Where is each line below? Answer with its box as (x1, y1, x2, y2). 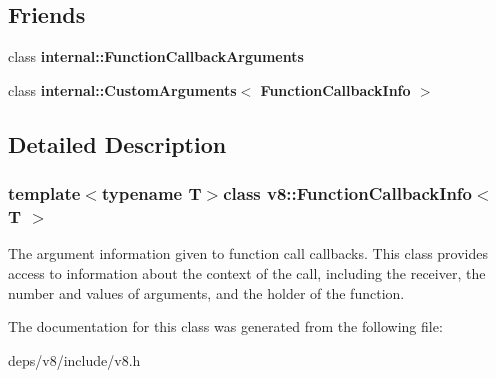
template (8, 181, 81, 206)
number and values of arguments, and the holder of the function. (8, 282, 405, 303)
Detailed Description (8, 128, 227, 159)
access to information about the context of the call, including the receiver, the (8, 262, 486, 283)
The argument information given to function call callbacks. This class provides (8, 243, 489, 264)
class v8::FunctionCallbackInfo (223, 181, 472, 206)
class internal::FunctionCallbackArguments (8, 46, 304, 67)
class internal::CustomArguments (8, 79, 237, 100)
